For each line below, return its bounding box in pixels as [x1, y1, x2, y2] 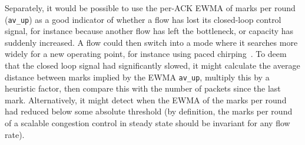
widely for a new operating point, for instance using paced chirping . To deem [5, 48, 287, 60]
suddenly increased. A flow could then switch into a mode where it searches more [5, 36, 298, 48]
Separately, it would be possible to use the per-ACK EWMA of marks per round [5, 2, 296, 14]
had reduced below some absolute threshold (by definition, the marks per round [5, 105, 293, 117]
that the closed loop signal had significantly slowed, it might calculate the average [5, 59, 300, 72]
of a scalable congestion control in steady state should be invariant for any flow [5, 117, 290, 129]
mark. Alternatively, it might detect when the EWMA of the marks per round [5, 93, 287, 106]
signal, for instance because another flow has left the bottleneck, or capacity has [5, 25, 294, 37]
